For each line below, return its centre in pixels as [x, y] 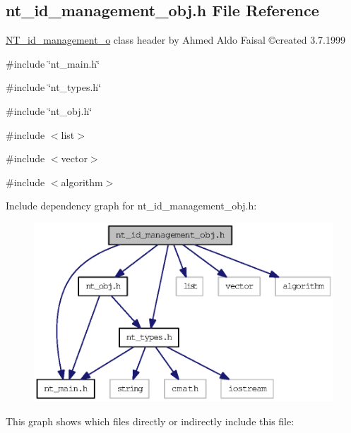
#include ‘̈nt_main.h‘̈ [53, 63]
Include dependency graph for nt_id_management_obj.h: [131, 206]
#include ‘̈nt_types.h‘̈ [54, 87]
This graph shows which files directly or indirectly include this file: [150, 421]
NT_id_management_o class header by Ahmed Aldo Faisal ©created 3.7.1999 [175, 40]
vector [74, 158]
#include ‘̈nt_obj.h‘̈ [49, 110]
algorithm [82, 182]
